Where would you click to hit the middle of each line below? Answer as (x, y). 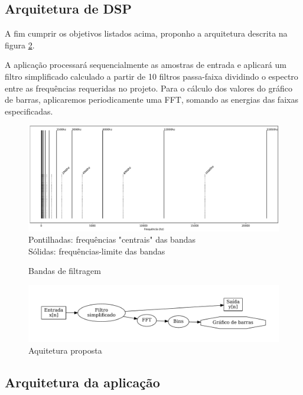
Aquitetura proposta (65, 350)
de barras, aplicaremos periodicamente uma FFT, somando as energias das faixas (151, 99)
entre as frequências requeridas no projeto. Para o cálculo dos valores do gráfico (149, 88)
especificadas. (29, 111)
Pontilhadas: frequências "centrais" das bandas (112, 239)
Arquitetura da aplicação (82, 382)
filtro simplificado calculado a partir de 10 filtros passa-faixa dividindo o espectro (151, 76)
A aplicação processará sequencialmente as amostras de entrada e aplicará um (146, 65)
